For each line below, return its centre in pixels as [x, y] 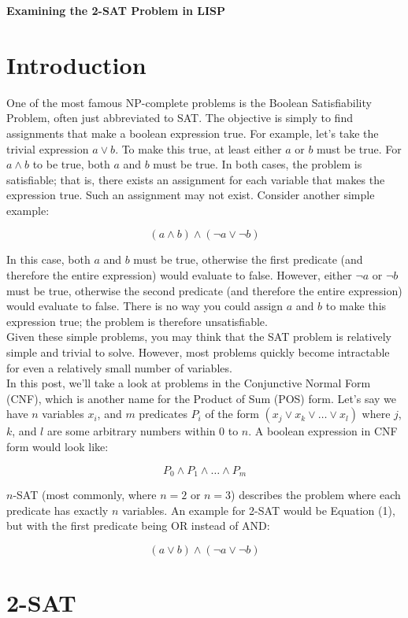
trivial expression [48, 148]
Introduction [76, 64]
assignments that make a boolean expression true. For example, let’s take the [193, 133]
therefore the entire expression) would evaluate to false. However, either [179, 275]
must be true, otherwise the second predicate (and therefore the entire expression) [204, 290]
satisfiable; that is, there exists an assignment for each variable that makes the [196, 179]
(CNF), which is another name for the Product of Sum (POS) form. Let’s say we [202, 398]
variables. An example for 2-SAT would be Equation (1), [258, 510]
